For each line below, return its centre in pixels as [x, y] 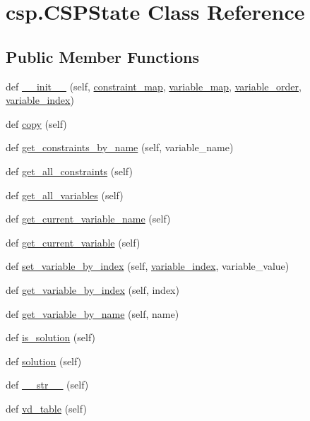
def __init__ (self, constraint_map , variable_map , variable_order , [154, 86]
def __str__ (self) [47, 385]
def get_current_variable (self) [73, 242]
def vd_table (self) [46, 408]
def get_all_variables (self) [65, 195]
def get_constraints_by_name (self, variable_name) [120, 147]
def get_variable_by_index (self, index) [93, 289]
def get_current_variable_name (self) [88, 219]
